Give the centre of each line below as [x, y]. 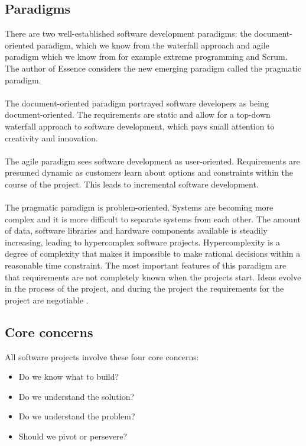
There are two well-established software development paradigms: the [128, 33]
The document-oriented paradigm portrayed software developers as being [137, 103]
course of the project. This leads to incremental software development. [132, 184]
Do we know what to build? [69, 376]
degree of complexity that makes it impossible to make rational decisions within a [153, 253]
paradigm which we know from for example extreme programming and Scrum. [146, 56]
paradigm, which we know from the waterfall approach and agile [153, 45]
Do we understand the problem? [77, 416]
